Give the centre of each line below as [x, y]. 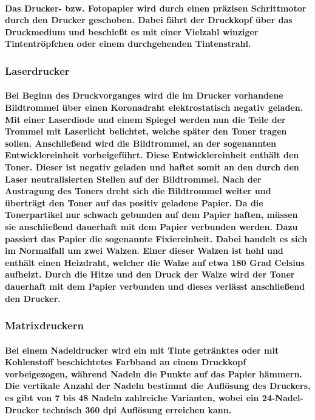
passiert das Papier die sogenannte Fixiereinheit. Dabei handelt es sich [156, 238]
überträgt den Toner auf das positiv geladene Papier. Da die [134, 202]
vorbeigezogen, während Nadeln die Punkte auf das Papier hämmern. [154, 373]
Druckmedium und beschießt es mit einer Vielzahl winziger [132, 31]
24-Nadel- [283, 397]
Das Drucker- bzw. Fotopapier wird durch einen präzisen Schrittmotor [156, 8]
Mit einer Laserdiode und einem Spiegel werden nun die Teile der [145, 119]
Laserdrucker [37, 70]
